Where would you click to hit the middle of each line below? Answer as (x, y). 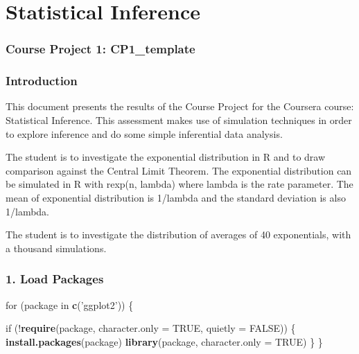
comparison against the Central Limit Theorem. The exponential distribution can (179, 170)
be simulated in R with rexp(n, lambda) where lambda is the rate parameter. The (179, 184)
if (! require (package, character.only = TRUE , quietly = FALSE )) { (151, 328)
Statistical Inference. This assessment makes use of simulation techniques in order (179, 120)
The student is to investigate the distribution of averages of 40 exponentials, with (178, 234)
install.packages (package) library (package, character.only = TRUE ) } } (164, 341)
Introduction (42, 81)
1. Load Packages (55, 279)
